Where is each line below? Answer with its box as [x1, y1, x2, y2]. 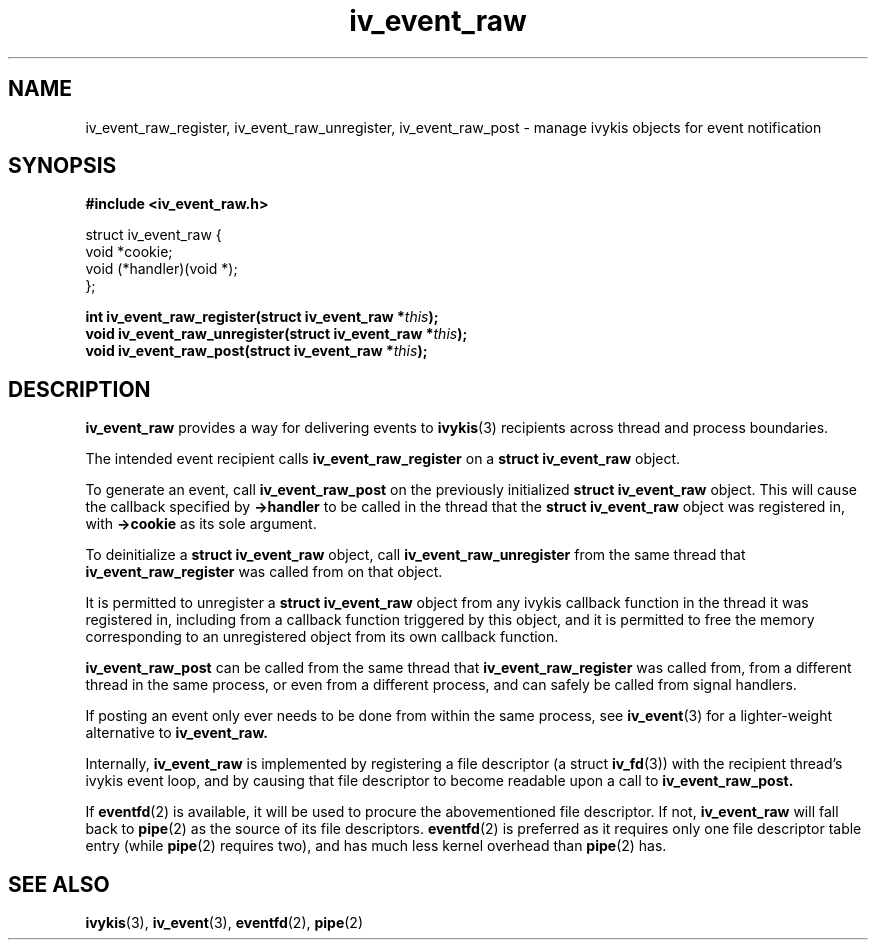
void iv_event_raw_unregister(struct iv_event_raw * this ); [85, 325, 468, 343]
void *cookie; [85, 243, 173, 261]
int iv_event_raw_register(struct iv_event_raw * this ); [85, 308, 439, 326]
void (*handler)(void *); [85, 260, 238, 278]
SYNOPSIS [8, 153, 117, 179]
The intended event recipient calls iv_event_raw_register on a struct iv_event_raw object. [85, 450, 681, 468]
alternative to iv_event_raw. [85, 724, 268, 742]
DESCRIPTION [8, 376, 151, 402]
